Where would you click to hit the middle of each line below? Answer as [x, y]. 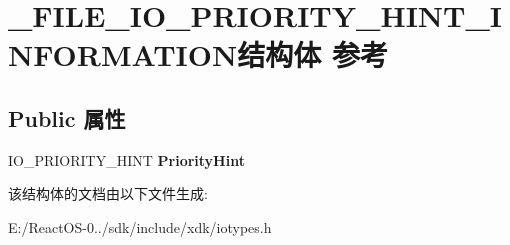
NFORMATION [123, 54]
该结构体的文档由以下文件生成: [108, 193]
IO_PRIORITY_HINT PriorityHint [126, 159]
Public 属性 [67, 117]
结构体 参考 [312, 54]
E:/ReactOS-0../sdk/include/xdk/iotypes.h [140, 226]
